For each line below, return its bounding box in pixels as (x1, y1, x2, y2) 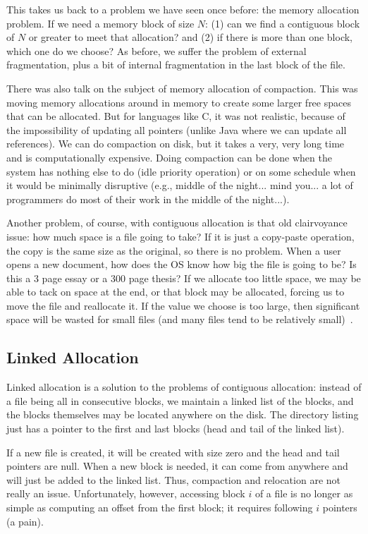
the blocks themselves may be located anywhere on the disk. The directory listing (6, 407, 359, 422)
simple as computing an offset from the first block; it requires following (6, 500, 313, 515)
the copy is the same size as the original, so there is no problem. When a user (6, 243, 341, 257)
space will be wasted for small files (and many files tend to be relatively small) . (6, 312, 353, 327)
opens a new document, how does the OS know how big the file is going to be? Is (6, 257, 357, 272)
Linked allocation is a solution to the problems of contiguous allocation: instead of (6, 380, 362, 394)
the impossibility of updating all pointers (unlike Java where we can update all (6, 122, 347, 137)
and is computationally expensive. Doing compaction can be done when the (6, 150, 332, 164)
